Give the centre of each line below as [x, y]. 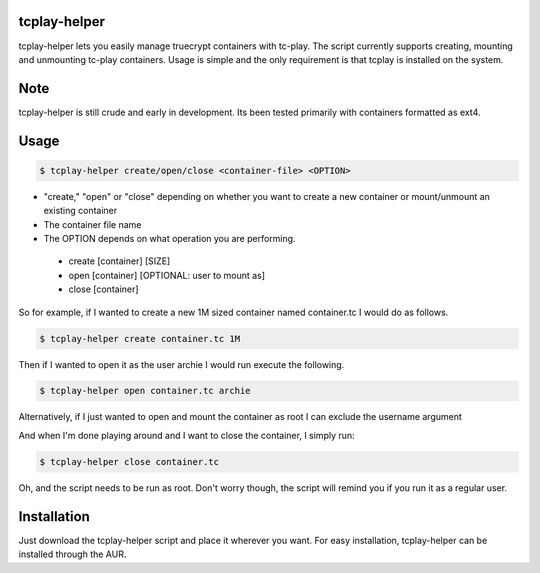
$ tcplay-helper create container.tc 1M [139, 338]
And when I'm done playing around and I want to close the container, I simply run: [186, 435]
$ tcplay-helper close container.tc [129, 461]
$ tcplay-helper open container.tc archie [145, 391]
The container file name [92, 224]
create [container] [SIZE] [119, 261]
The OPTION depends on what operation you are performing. [169, 238]
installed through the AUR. [72, 554]
